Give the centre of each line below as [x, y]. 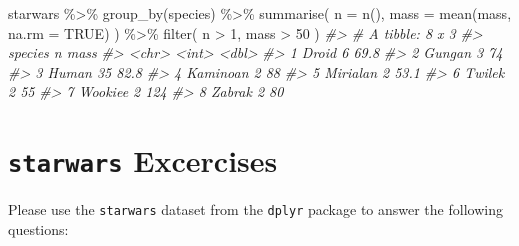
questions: [38, 228]
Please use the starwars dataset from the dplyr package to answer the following [255, 209]
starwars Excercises [143, 160]
